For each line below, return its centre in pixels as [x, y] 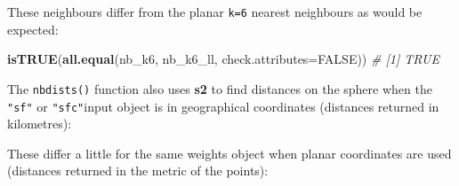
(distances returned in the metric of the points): [138, 170]
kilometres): [40, 124]
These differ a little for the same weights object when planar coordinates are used [229, 153]
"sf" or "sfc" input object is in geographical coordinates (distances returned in [223, 106]
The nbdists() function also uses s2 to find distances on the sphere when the [220, 88]
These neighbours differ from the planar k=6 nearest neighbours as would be [215, 12]
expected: [33, 29]
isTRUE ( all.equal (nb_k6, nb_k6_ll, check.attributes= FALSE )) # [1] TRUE [223, 59]
